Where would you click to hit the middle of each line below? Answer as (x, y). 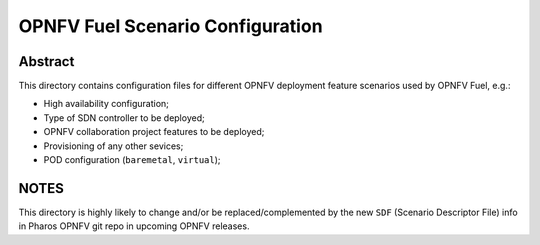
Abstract (46, 61)
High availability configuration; (106, 104)
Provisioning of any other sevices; (113, 146)
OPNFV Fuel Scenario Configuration (171, 26)
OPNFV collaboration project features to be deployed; (154, 132)
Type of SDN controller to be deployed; (124, 117)
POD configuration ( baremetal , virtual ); (132, 160)
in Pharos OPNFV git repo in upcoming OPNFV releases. (134, 226)
